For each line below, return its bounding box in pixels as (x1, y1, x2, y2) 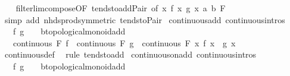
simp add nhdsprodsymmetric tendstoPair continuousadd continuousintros (4, 13, 285, 26)
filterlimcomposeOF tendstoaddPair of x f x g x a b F (15, 2, 226, 14)
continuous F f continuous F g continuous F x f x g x (13, 36, 236, 49)
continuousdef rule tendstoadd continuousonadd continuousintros (4, 48, 257, 61)
